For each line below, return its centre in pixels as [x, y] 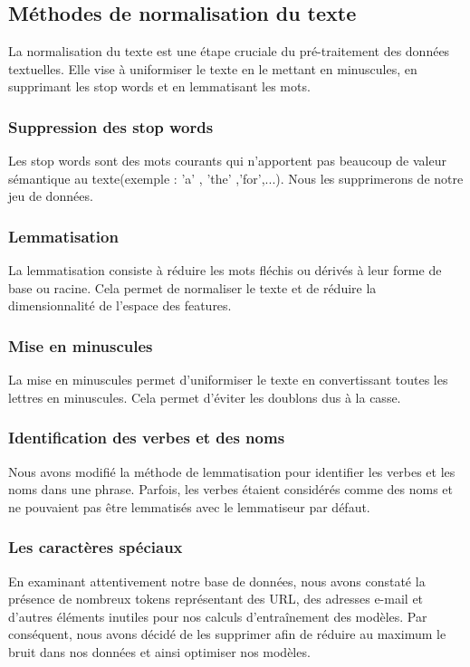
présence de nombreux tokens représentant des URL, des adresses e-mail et [216, 599]
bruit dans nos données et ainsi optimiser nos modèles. [159, 651]
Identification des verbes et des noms [147, 438]
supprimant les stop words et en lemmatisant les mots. [159, 86]
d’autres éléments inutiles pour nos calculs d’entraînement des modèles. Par [218, 616]
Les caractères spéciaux [96, 547]
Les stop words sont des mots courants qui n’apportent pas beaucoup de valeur [227, 161]
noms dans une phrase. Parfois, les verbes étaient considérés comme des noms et [231, 489]
